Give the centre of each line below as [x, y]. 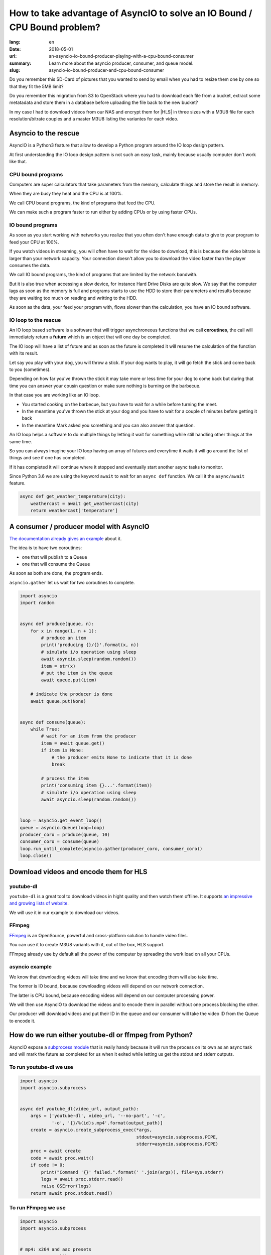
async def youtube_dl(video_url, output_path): [79, 1109]
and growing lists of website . [39, 903]
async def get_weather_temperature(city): [73, 496]
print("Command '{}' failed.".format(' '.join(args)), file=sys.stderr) [132, 1172]
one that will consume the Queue [56, 564]
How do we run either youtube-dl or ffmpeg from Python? [101, 1035]
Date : [15, 49]
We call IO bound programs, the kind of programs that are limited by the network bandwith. [103, 275]
